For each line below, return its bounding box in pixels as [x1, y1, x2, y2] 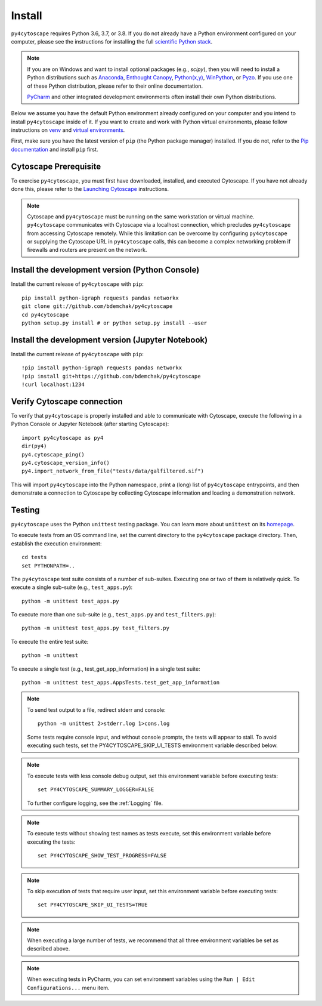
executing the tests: [27, 838, 76, 845]
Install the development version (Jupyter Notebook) [11, 335, 208, 345]
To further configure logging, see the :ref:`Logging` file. [27, 800, 163, 807]
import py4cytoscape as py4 [21, 434, 104, 441]
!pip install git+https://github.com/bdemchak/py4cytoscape [21, 373, 201, 379]
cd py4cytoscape [21, 311, 69, 318]
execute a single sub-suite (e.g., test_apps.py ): [11, 584, 133, 591]
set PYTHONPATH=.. [21, 562, 76, 569]
